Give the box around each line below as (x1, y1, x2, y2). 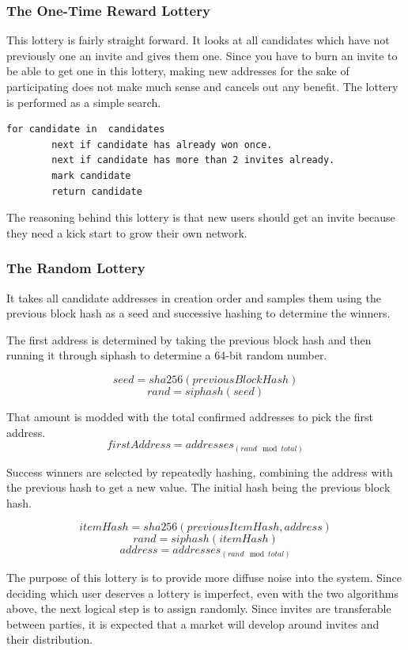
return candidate (51, 185, 142, 197)
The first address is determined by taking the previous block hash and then (6, 331, 372, 348)
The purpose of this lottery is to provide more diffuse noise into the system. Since (6, 568, 402, 585)
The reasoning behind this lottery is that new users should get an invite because (6, 209, 395, 226)
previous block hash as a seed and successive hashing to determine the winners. (6, 305, 391, 321)
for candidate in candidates (6, 124, 165, 135)
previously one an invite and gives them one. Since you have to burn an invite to (6, 47, 398, 63)
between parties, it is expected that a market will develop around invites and (6, 615, 380, 632)
